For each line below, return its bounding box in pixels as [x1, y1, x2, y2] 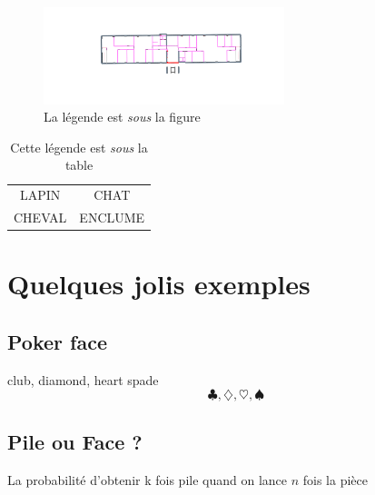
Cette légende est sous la [10, 137, 148, 156]
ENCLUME [79, 208, 145, 227]
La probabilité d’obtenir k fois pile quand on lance [7, 470, 288, 489]
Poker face [7, 328, 107, 356]
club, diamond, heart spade [7, 370, 159, 389]
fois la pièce [302, 470, 368, 489]
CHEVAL [14, 208, 67, 227]
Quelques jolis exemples [7, 265, 311, 302]
